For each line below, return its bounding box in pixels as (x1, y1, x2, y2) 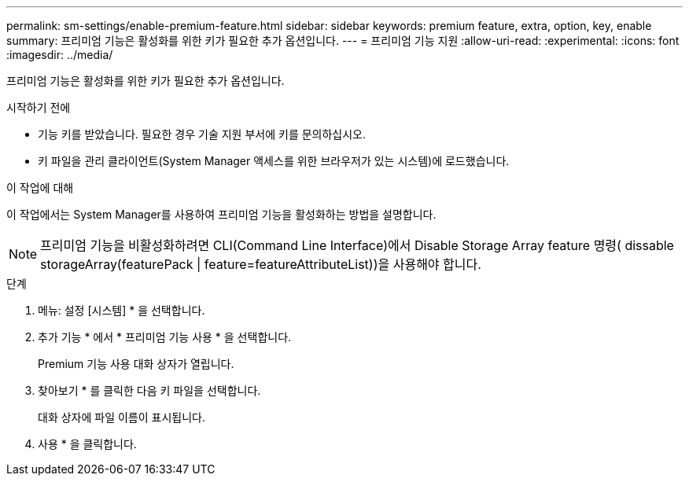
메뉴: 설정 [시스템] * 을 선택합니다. (38, 304, 205, 317)
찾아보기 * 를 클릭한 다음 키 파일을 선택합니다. (38, 384, 261, 397)
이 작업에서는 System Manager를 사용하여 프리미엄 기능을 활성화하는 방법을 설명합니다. (6, 208, 437, 221)
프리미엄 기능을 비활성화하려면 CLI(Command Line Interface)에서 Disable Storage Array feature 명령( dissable (40, 237, 674, 253)
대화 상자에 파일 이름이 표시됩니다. (38, 410, 205, 424)
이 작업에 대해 (6, 181, 74, 194)
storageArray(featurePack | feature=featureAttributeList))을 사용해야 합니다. (40, 256, 481, 272)
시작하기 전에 (6, 101, 71, 114)
